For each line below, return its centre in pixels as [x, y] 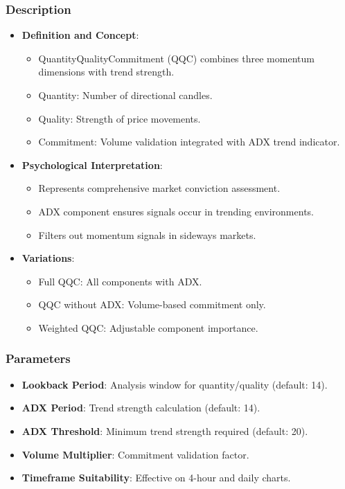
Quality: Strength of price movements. [120, 118]
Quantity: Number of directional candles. [125, 95]
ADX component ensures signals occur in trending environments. [176, 211]
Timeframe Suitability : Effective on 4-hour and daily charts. [156, 478]
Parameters [38, 358]
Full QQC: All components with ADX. [120, 281]
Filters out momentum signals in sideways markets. [147, 234]
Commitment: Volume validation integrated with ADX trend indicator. [189, 142]
